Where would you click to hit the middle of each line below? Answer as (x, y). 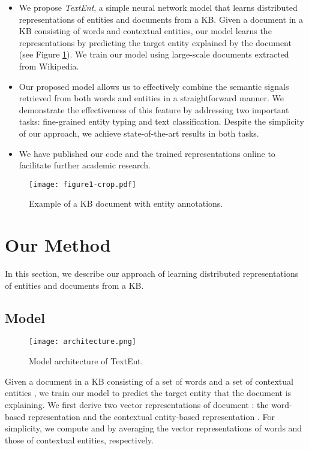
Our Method (58, 245)
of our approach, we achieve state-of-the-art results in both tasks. (139, 133)
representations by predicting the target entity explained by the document (155, 42)
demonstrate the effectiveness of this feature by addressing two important (154, 109)
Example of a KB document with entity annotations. (126, 203)
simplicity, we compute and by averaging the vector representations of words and (154, 428)
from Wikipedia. (49, 66)
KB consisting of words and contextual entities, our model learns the (145, 31)
